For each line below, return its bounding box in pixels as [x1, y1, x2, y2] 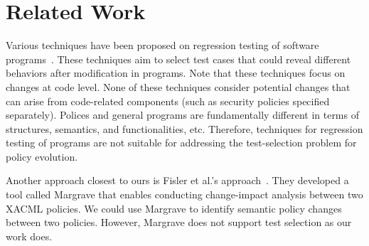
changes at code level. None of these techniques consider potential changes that [6, 79, 351, 94]
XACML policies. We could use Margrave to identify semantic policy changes [6, 200, 342, 215]
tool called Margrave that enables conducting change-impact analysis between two [6, 187, 363, 202]
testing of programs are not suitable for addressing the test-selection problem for [6, 135, 357, 150]
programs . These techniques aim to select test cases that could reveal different [6, 51, 351, 66]
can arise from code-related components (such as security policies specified [6, 93, 330, 108]
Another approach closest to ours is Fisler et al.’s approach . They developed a [6, 173, 349, 188]
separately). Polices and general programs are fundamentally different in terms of [6, 107, 359, 122]
